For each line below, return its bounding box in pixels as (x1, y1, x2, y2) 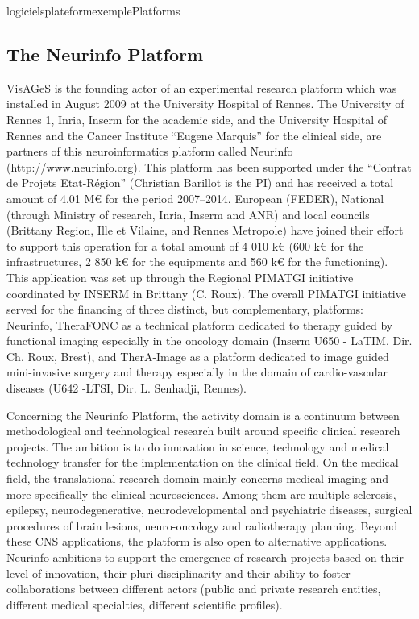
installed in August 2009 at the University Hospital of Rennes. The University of (6, 95, 404, 112)
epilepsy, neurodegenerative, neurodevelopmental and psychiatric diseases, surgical (6, 501, 413, 518)
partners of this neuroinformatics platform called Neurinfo (6, 143, 293, 160)
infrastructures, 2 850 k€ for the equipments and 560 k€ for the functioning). (6, 253, 388, 270)
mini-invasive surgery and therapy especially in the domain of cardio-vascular (6, 364, 388, 380)
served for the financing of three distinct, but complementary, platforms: (6, 301, 364, 318)
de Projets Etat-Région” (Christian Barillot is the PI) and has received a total (6, 174, 394, 191)
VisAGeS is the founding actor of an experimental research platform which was (6, 79, 397, 96)
